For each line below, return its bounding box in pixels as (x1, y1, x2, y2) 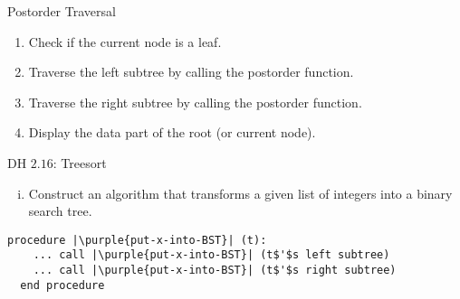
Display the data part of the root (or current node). (28, 123, 316, 142)
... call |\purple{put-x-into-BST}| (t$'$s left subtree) (33, 248, 390, 262)
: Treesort (53, 153, 107, 172)
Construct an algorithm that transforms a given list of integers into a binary (28, 183, 453, 202)
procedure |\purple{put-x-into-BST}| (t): (7, 233, 267, 247)
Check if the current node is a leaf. (28, 32, 222, 51)
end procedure (20, 278, 105, 292)
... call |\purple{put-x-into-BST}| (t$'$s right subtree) (33, 264, 397, 277)
